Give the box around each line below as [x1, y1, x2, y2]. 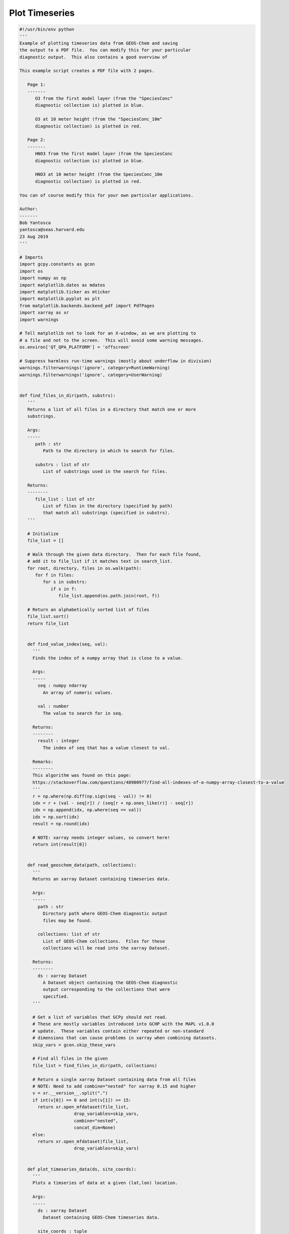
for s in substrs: [42, 579, 87, 585]
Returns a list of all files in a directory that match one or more [27, 406, 196, 412]
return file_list [27, 620, 69, 626]
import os [19, 268, 43, 274]
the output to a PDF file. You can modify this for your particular [19, 47, 191, 53]
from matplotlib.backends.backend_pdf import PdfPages [19, 303, 155, 308]
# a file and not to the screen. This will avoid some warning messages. [19, 337, 204, 343]
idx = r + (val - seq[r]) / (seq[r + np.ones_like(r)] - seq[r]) [32, 800, 194, 806]
